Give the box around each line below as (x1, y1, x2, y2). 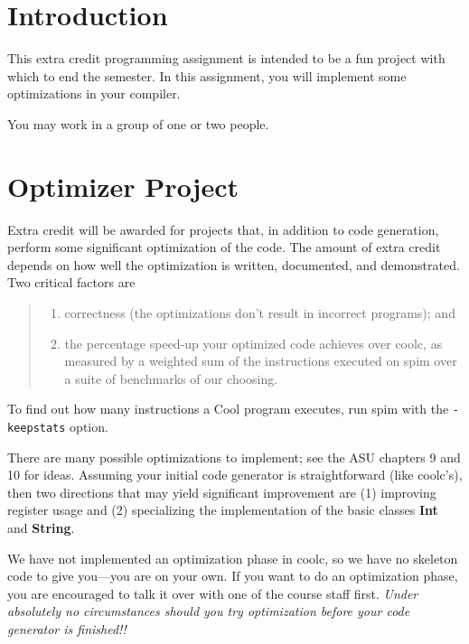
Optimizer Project (7, 167, 239, 204)
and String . (7, 518, 75, 537)
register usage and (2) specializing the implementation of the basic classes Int (7, 500, 438, 519)
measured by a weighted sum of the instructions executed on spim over (64, 351, 457, 370)
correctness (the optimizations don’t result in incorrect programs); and (64, 303, 455, 322)
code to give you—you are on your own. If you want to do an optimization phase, (7, 566, 458, 585)
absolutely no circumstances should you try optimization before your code (7, 602, 410, 621)
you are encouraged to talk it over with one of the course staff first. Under (7, 583, 418, 602)
